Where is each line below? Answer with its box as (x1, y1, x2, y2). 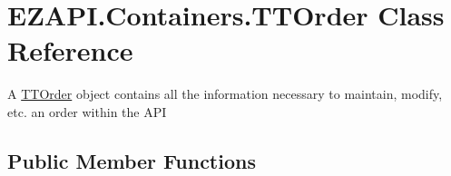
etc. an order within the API (7, 102, 167, 121)
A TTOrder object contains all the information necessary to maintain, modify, (7, 84, 443, 103)
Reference (7, 32, 133, 69)
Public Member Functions (7, 146, 256, 174)
